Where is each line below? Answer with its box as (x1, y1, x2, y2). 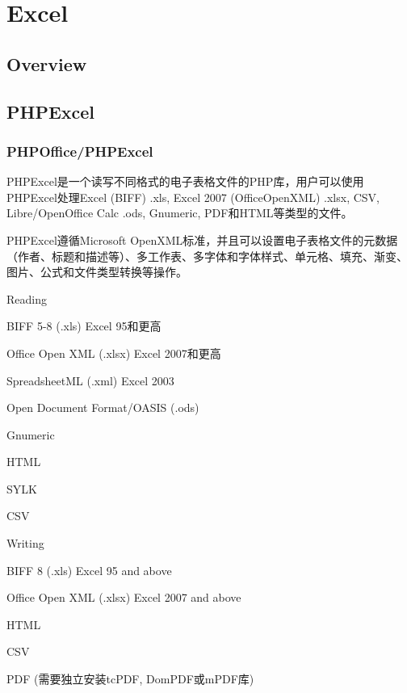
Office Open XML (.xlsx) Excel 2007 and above (6, 589, 241, 606)
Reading (6, 290, 47, 307)
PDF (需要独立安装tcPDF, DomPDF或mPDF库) (6, 670, 254, 687)
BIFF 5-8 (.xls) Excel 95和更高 (6, 317, 162, 334)
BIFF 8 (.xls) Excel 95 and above (6, 561, 172, 578)
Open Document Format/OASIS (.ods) (6, 399, 199, 416)
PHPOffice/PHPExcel (6, 141, 153, 161)
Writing (6, 535, 44, 552)
